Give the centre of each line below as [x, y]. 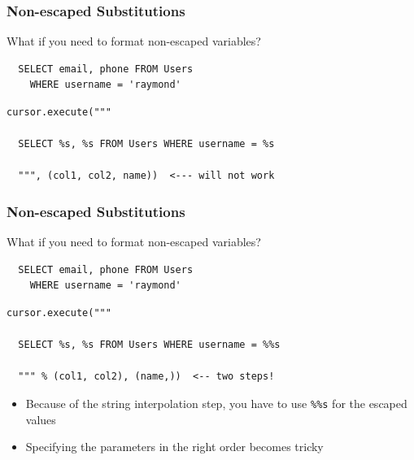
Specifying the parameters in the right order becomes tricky [174, 447]
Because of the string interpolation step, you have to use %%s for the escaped [216, 403]
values [41, 419]
